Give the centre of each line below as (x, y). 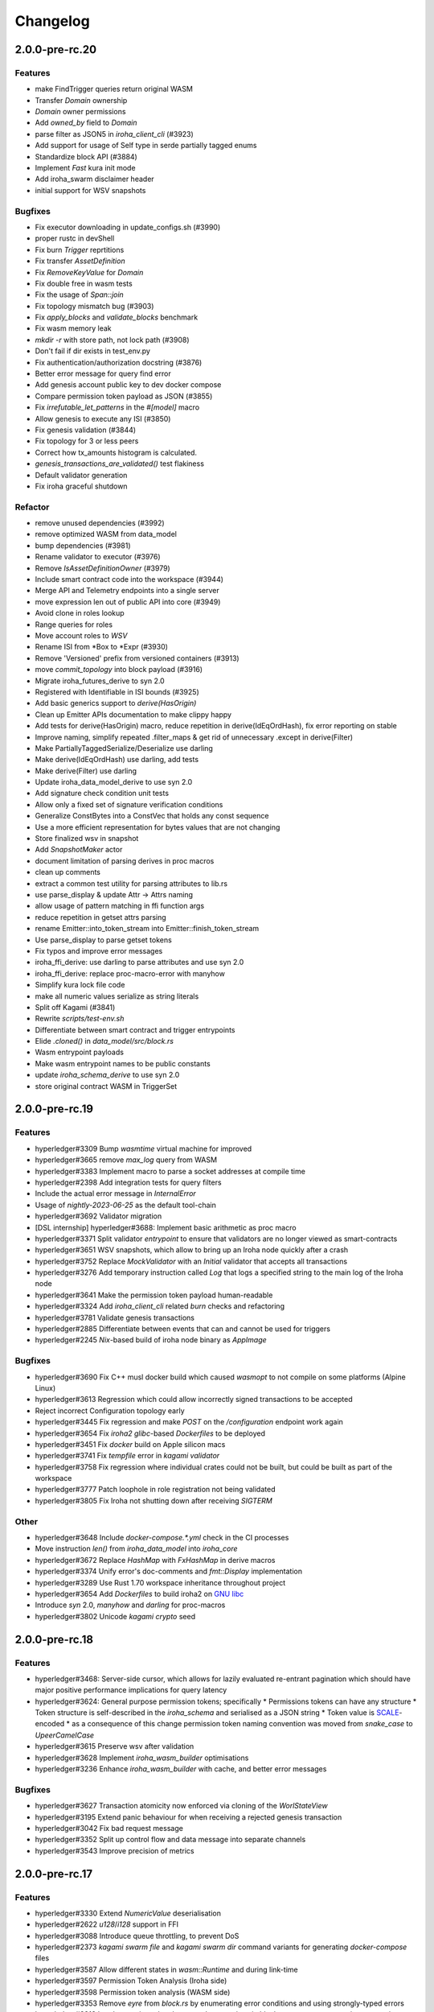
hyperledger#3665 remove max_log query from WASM (126, 1160)
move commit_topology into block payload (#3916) (119, 670)
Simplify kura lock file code (80, 985)
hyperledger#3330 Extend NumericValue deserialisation (128, 1913)
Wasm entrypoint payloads (80, 1052)
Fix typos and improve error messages (99, 950)
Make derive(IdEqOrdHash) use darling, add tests (117, 760)
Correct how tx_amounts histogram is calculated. (116, 452)
